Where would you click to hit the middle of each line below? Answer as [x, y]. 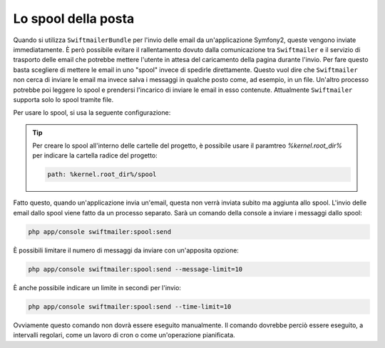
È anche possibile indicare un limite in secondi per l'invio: [97, 287]
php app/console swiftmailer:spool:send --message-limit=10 [135, 269]
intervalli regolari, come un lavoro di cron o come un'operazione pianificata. [124, 335]
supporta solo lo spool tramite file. [63, 99]
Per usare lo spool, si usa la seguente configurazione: [92, 113]
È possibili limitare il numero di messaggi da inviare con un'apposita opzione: [126, 250]
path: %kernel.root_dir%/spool [102, 174]
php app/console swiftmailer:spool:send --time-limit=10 [130, 306]
